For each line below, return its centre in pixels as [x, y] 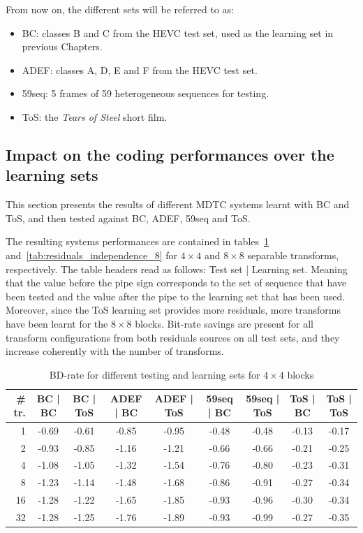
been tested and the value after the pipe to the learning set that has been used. [176, 296]
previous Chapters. [62, 46]
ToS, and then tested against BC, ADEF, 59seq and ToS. [128, 218]
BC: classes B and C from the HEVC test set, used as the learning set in [178, 32]
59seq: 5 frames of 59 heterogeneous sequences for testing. [146, 93]
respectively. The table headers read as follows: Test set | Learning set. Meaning [177, 269]
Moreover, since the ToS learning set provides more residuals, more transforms [173, 310]
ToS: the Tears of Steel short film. [95, 116]
